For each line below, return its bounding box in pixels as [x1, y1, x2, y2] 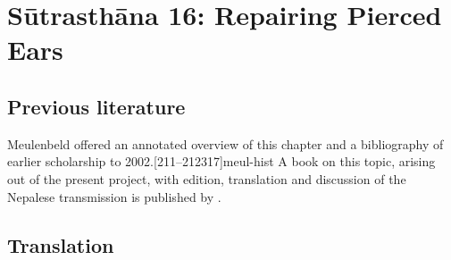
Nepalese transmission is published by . [7, 187, 221, 205]
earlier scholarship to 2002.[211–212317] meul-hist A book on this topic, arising [7, 152, 436, 171]
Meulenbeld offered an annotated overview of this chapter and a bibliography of [7, 134, 444, 153]
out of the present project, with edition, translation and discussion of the [7, 169, 406, 188]
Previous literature [7, 92, 186, 120]
